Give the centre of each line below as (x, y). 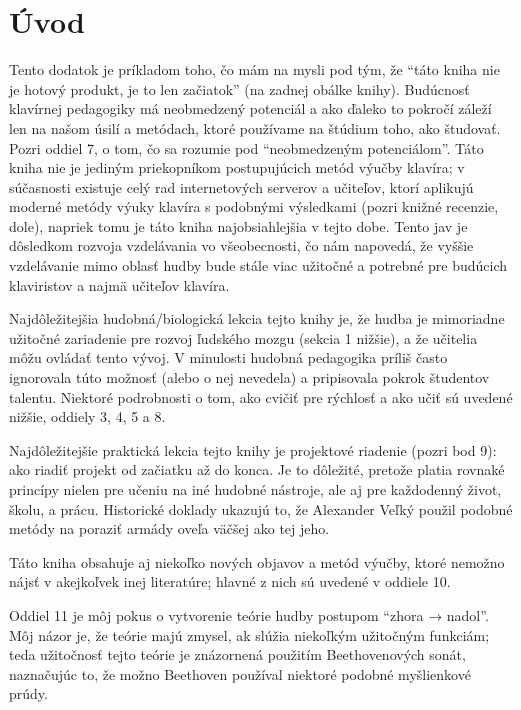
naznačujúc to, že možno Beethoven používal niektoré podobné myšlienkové (240, 673)
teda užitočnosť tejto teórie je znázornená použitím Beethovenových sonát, (237, 654)
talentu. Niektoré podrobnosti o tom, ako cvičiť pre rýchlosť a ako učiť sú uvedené (261, 396)
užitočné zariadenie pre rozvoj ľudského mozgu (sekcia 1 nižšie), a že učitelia (243, 337)
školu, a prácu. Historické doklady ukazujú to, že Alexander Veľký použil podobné (261, 508)
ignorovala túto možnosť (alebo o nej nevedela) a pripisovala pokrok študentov (249, 377)
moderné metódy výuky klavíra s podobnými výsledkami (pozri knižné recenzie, (254, 206)
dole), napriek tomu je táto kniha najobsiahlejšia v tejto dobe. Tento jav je (238, 225)
